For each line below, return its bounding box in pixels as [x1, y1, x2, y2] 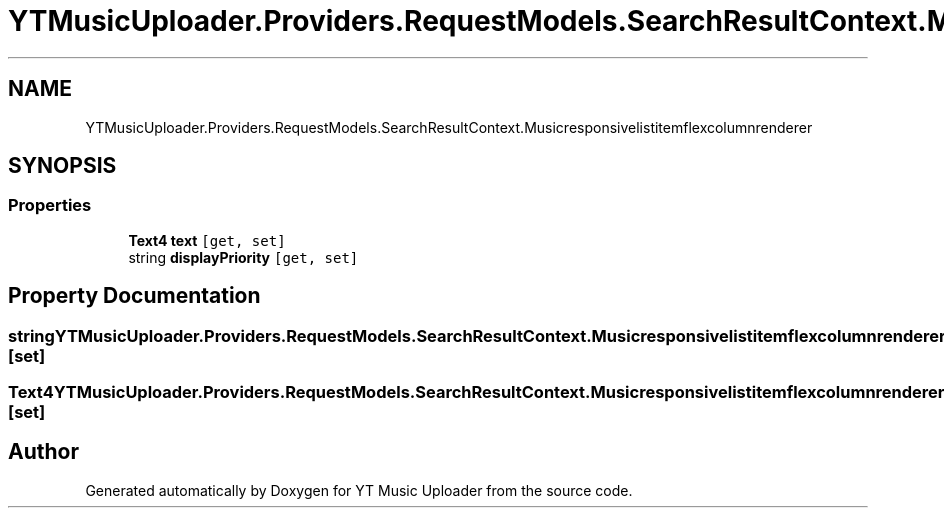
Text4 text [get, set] [128, 231, 286, 249]
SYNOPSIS [8, 153, 117, 179]
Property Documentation [8, 283, 261, 309]
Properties [8, 195, 92, 216]
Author [8, 439, 79, 465]
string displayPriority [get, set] [128, 248, 359, 266]
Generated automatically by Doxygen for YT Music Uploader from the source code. [85, 481, 633, 499]
